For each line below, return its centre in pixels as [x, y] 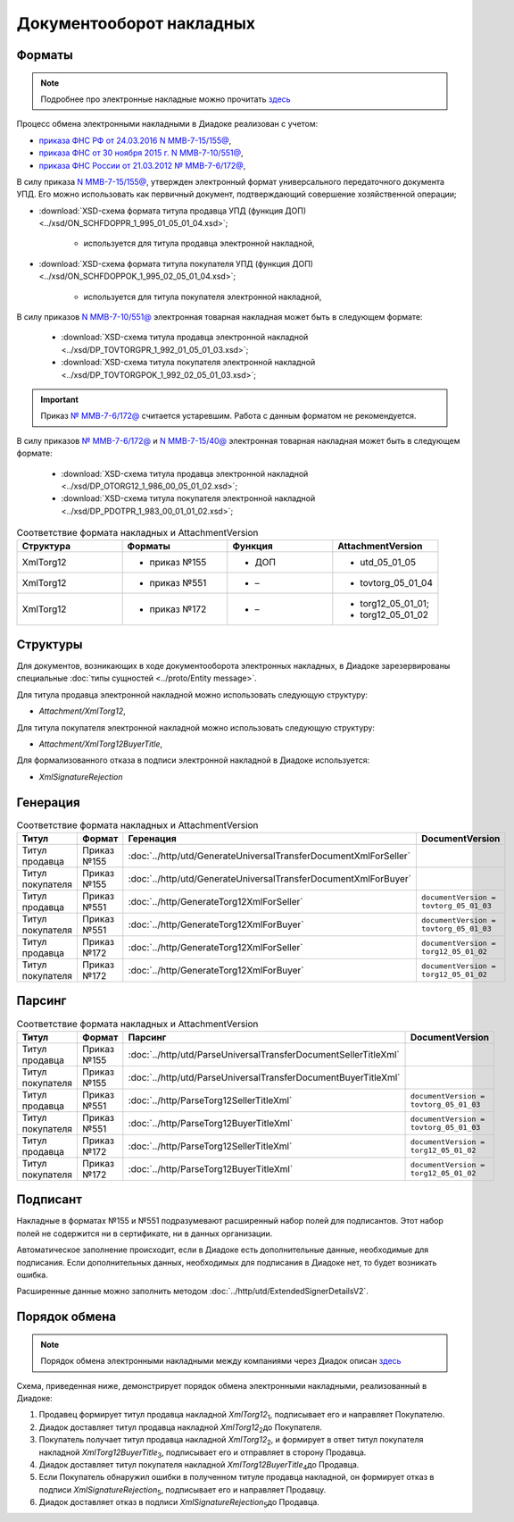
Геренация [153, 839]
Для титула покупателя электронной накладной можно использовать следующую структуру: [195, 727]
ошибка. [32, 1275]
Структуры [50, 644]
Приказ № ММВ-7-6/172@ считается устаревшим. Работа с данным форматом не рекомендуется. [228, 416]
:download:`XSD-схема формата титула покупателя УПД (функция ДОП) [176, 263]
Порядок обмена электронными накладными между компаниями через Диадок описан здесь [221, 1361]
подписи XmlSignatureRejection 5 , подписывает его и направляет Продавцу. [182, 1490]
